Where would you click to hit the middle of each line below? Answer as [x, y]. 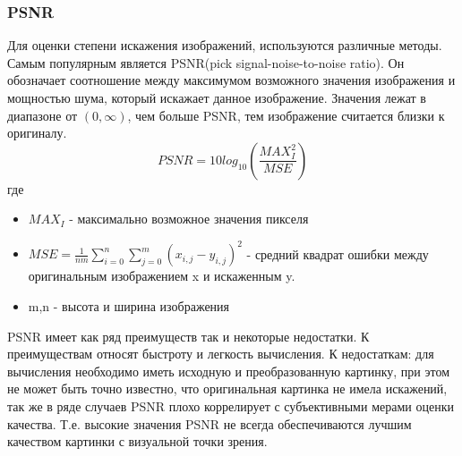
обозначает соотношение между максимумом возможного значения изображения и [231, 80]
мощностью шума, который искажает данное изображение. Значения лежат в [217, 97]
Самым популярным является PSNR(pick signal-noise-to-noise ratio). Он [206, 62]
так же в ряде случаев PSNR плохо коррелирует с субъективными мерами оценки [231, 406]
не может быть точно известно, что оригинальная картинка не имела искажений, [227, 388]
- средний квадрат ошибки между [338, 253]
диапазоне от [43, 115]
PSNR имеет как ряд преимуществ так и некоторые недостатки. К [188, 336]
